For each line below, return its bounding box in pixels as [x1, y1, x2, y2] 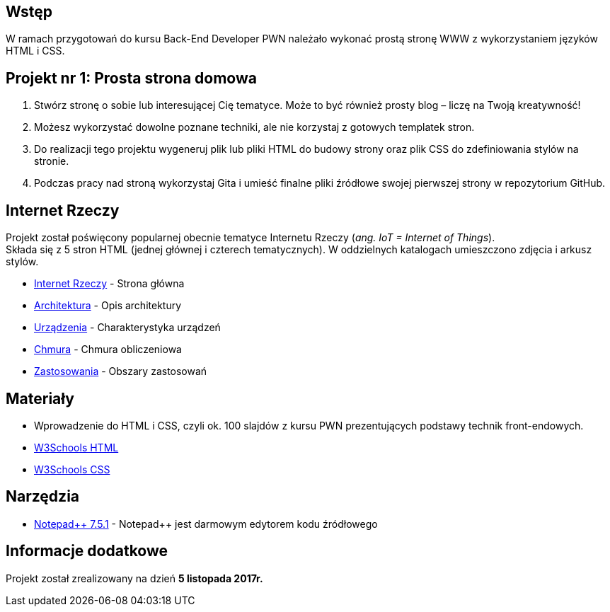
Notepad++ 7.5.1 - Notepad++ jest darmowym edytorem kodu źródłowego [34, 517, 378, 530]
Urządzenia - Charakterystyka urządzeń [34, 321, 221, 334]
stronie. [34, 155, 69, 168]
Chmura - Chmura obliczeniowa [34, 343, 182, 356]
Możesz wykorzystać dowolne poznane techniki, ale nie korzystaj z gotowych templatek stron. [34, 121, 475, 134]
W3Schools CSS [34, 463, 110, 475]
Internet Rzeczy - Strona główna [34, 277, 185, 290]
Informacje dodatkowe [6, 542, 168, 560]
